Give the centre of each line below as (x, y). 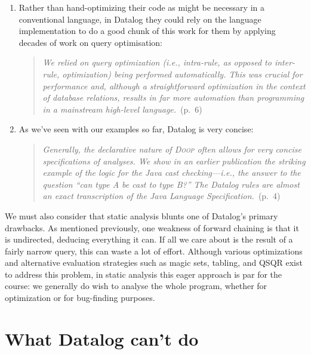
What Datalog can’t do (102, 338)
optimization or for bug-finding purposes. (80, 298)
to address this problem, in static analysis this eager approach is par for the (144, 274)
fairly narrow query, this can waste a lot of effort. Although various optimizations (154, 251)
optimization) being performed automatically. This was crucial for (182, 74)
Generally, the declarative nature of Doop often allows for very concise (172, 149)
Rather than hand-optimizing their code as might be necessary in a (142, 7)
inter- (285, 62)
